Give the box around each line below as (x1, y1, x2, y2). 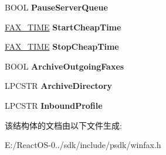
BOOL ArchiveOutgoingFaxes (5, 60, 124, 72)
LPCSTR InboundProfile (5, 99, 103, 111)
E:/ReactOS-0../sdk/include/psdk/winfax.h (5, 139, 161, 151)
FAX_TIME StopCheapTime (5, 40, 119, 53)
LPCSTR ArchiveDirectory (5, 80, 113, 92)
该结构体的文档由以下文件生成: (5, 119, 122, 131)
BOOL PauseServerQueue (5, 1, 108, 13)
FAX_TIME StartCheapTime (5, 20, 121, 33)
